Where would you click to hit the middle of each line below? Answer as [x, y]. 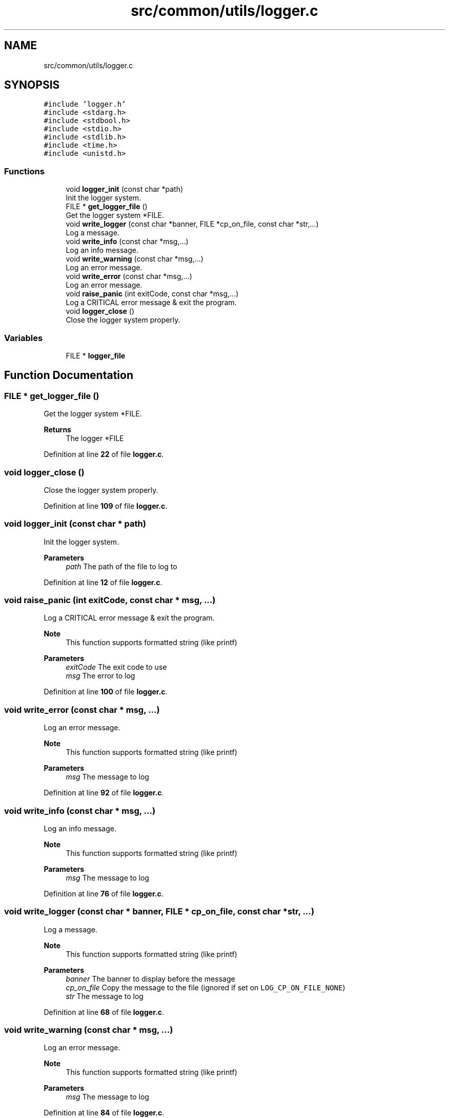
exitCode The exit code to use [116, 667]
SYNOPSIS [32, 85]
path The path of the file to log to [121, 566]
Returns [57, 430]
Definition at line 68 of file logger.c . [104, 1012]
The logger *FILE [95, 438]
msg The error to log [100, 676]
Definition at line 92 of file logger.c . [104, 793]
